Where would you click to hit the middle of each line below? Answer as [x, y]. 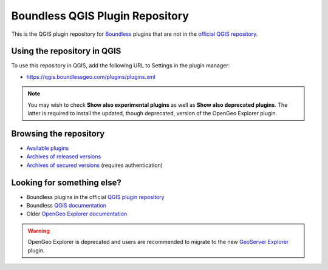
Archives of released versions [64, 157]
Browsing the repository [58, 133]
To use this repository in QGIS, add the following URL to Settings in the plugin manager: [121, 66]
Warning [39, 231]
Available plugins [48, 148]
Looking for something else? [66, 182]
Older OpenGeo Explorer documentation [77, 214]
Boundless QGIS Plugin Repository [100, 16]
